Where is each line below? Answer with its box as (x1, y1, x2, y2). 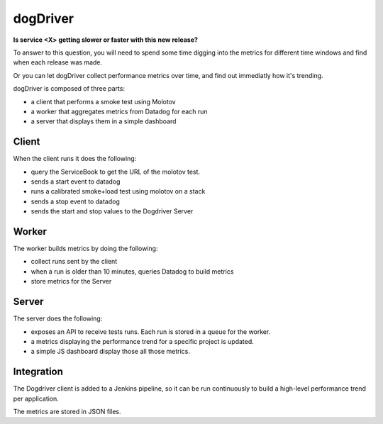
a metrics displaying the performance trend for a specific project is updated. (30, 337, 255, 345)
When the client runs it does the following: (13, 155, 137, 163)
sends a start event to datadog (30, 177, 121, 186)
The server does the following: (13, 314, 103, 323)
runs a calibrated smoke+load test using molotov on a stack (30, 187, 206, 196)
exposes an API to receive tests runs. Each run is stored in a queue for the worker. (30, 327, 271, 336)
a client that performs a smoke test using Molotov (30, 97, 177, 106)
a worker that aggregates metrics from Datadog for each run (30, 107, 208, 116)
